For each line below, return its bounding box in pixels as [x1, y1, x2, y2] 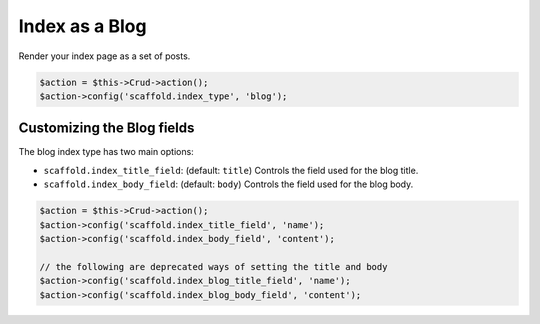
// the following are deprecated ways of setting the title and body [39, 261, 388, 272]
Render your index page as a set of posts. [18, 50, 191, 62]
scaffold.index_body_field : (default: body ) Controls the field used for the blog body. [43, 178, 414, 190]
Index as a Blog [18, 15, 147, 37]
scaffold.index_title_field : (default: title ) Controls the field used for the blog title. [43, 164, 419, 176]
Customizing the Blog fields [18, 120, 195, 137]
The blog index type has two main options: [18, 146, 194, 158]
